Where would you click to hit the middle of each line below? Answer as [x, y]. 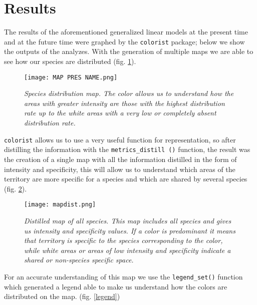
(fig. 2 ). [16, 188]
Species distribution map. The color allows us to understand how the [129, 93]
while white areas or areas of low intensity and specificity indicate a [127, 250]
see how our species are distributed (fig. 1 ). [70, 61]
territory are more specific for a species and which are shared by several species [126, 179]
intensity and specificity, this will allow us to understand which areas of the [120, 169]
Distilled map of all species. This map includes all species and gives [128, 220]
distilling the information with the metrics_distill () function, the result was [127, 149]
